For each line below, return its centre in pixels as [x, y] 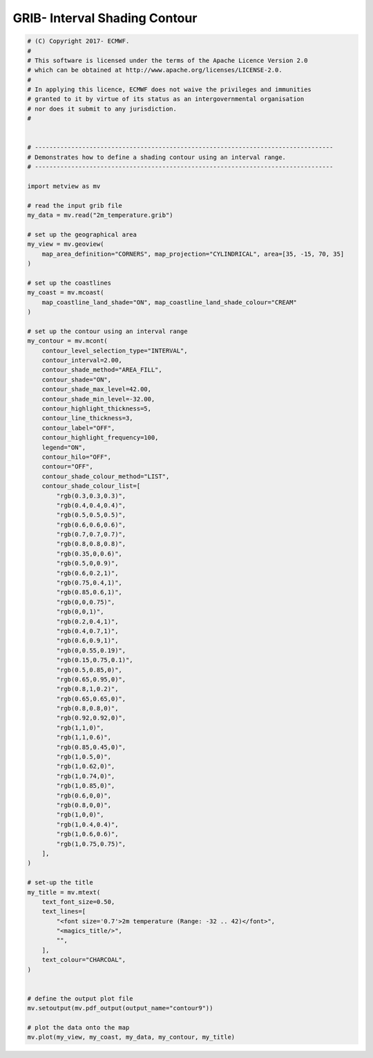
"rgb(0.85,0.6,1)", [89, 592]
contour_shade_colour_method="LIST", [106, 476]
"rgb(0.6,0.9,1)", [87, 641]
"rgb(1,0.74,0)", [86, 776]
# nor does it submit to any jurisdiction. [102, 108]
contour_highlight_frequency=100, [100, 438]
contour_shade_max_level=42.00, [97, 389]
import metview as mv [64, 186]
